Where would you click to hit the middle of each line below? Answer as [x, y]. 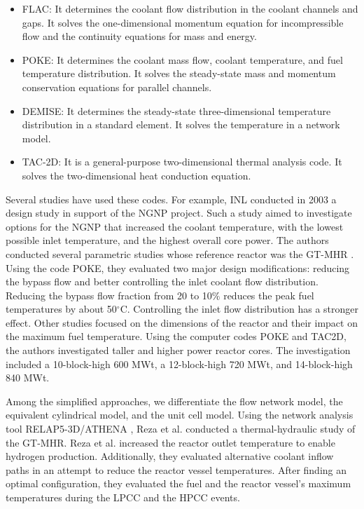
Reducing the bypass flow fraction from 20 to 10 [109, 295]
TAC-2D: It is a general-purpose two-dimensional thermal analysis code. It [182, 162]
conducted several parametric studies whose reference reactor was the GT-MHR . [180, 253]
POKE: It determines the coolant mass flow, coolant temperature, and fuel [182, 59]
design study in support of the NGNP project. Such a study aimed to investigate [179, 213]
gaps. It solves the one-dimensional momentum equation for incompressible [183, 22]
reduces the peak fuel [269, 295]
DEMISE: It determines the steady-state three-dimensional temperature [176, 110]
